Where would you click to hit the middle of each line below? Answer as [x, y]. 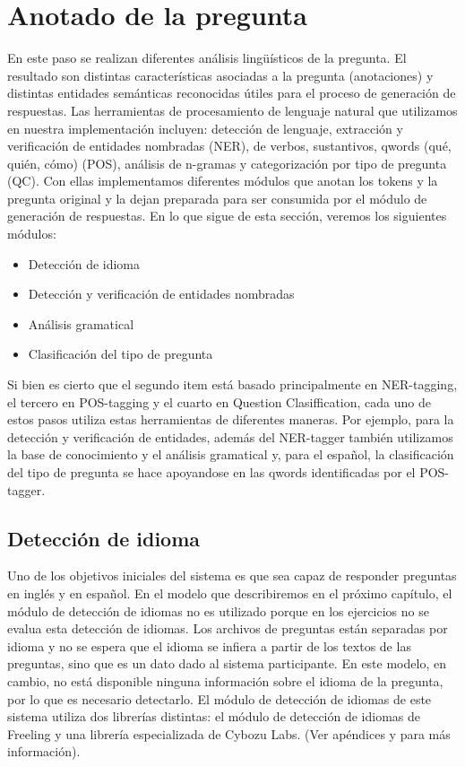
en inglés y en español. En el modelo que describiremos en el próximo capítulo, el [230, 593]
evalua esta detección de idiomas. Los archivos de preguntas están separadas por [228, 628]
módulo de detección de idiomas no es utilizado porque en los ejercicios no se [218, 610]
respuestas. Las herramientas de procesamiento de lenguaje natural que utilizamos [232, 110]
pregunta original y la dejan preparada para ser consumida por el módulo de [217, 198]
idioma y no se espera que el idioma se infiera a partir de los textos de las [209, 645]
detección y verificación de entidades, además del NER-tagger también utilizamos [230, 436]
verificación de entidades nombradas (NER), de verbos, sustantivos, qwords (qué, [229, 146]
